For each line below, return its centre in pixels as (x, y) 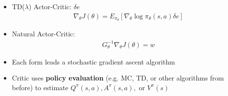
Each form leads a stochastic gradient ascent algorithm (93, 61)
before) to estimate (40, 87)
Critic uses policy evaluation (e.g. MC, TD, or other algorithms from (118, 78)
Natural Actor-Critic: (43, 34)
